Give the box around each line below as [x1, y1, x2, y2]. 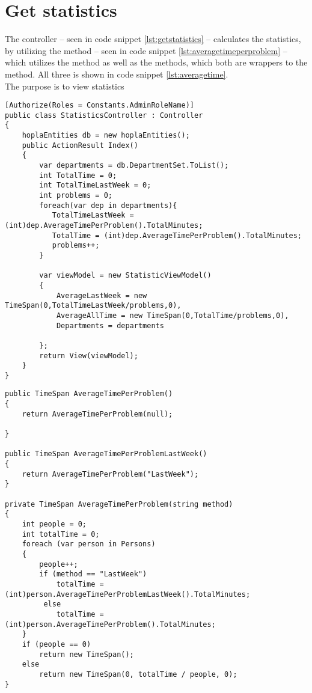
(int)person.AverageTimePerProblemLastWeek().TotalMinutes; [5, 590, 251, 599]
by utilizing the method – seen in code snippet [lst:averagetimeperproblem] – [5, 44, 287, 56]
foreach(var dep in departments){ [39, 201, 177, 210]
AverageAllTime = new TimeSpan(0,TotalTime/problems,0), [56, 311, 289, 320]
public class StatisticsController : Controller [5, 111, 203, 120]
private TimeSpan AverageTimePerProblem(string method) [5, 499, 233, 508]
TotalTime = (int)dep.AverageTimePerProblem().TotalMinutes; [52, 231, 302, 240]
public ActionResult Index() [22, 141, 138, 150]
